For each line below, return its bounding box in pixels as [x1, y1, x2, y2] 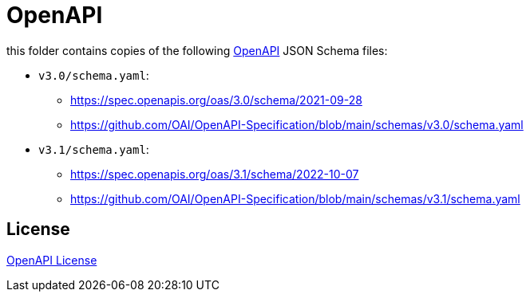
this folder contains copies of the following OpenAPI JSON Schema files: [6, 43, 388, 57]
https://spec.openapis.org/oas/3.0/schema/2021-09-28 [70, 92, 362, 107]
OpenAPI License [6, 253, 97, 267]
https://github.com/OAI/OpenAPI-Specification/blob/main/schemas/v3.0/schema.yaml [70, 117, 524, 131]
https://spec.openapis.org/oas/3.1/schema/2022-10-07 [70, 167, 359, 181]
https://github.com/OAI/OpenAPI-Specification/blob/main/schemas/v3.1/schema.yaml [70, 191, 520, 206]
